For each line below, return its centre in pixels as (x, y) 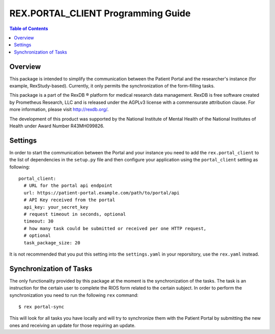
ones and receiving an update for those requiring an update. (73, 325)
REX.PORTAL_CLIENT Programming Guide (100, 13)
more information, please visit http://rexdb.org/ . (59, 109)
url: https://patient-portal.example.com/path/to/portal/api (102, 193)
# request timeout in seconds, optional (75, 214)
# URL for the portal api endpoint (68, 186)
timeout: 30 (38, 221)
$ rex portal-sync (42, 307)
